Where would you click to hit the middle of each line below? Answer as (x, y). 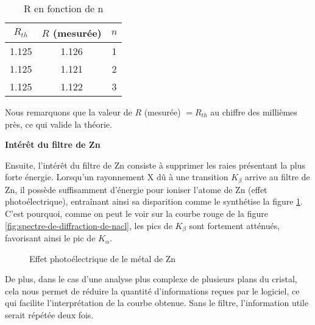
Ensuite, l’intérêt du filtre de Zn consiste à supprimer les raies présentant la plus (155, 165)
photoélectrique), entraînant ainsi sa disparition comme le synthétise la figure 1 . (154, 201)
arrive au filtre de (278, 177)
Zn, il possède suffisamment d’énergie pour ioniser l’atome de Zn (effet (136, 189)
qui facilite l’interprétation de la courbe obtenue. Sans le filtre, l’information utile (157, 303)
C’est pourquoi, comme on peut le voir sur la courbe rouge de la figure (137, 214)
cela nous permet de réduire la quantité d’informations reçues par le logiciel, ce (152, 290)
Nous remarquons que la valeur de (69, 112)
